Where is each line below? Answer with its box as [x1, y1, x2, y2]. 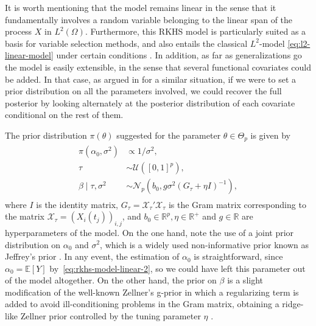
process [5, 25, 32, 38]
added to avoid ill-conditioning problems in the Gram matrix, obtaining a [5, 297, 279, 310]
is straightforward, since [194, 250, 283, 263]
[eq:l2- [287, 36, 311, 49]
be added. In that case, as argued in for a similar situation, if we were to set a [5, 72, 297, 85]
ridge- [282, 297, 304, 310]
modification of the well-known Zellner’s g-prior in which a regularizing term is [5, 285, 299, 298]
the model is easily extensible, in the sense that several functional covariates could [5, 60, 312, 73]
